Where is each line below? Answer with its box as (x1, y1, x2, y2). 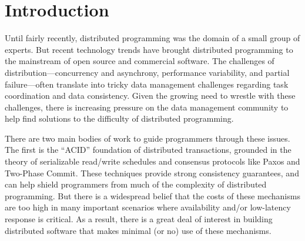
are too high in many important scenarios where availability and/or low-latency (5, 201, 291, 213)
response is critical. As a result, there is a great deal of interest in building (5, 213, 273, 225)
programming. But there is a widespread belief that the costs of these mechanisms (5, 189, 300, 202)
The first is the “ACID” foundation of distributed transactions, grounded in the (5, 143, 291, 156)
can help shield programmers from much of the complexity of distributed (5, 178, 267, 190)
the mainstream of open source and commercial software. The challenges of (5, 55, 274, 67)
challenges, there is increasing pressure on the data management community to (5, 101, 289, 113)
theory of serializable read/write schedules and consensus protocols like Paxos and (5, 155, 300, 168)
